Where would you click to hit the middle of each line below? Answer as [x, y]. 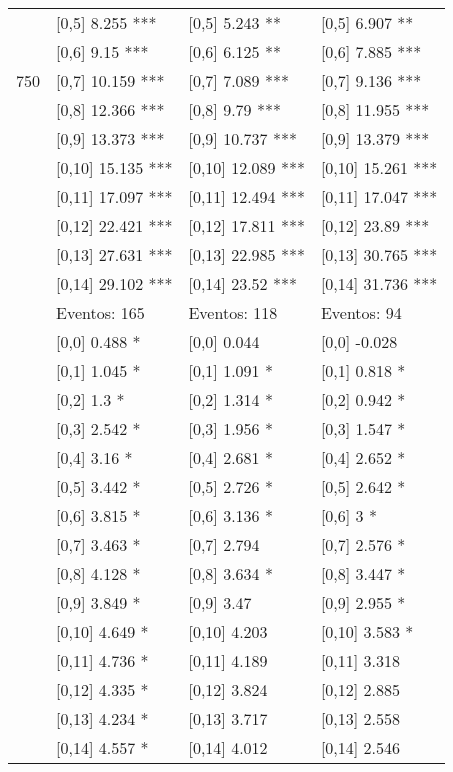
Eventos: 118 [233, 312]
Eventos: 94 [361, 312]
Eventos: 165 [100, 312]
